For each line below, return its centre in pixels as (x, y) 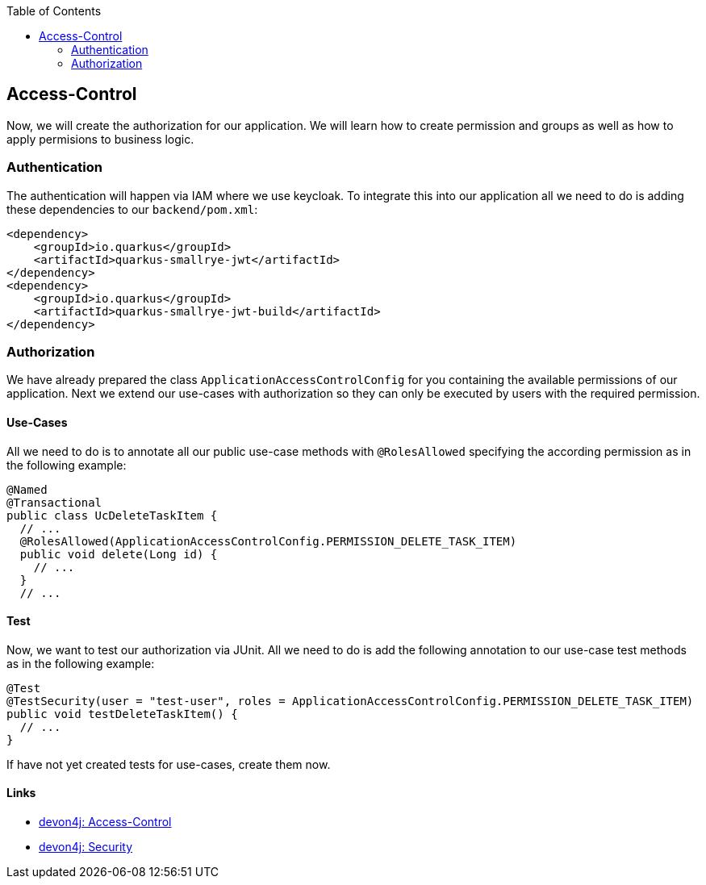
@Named (27, 489)
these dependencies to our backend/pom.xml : (132, 209)
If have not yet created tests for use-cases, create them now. (169, 764)
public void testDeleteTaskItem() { (122, 714)
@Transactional (54, 502)
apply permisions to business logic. (100, 139)
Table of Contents (54, 11)
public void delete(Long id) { (119, 554)
